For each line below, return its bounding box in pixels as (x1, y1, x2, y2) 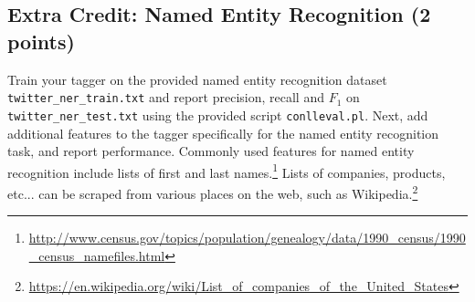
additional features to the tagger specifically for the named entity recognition (7, 123, 439, 142)
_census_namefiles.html (28, 245, 165, 265)
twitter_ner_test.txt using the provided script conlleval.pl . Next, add (7, 105, 428, 124)
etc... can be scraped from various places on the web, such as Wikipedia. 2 (7, 181, 418, 203)
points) (7, 26, 75, 55)
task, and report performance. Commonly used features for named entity (7, 141, 415, 161)
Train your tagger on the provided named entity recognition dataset (7, 69, 387, 89)
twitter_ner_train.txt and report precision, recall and (7, 88, 324, 107)
